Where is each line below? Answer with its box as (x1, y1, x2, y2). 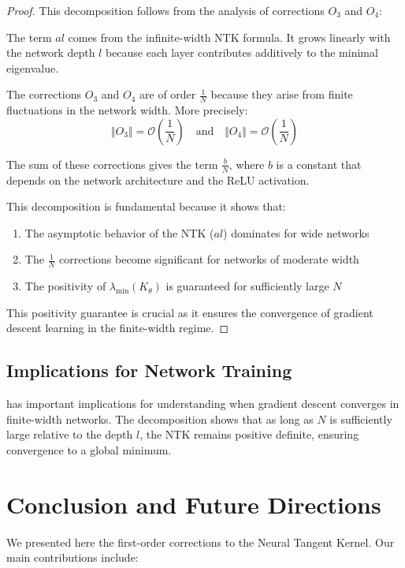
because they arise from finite (210, 86, 353, 103)
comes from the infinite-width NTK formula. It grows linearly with (68, 28, 391, 45)
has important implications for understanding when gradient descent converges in (6, 395, 399, 412)
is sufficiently (329, 410, 392, 427)
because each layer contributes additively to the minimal (105, 44, 378, 61)
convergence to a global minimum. (6, 442, 172, 458)
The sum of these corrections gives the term (6, 155, 218, 172)
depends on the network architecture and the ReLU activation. (6, 171, 310, 188)
